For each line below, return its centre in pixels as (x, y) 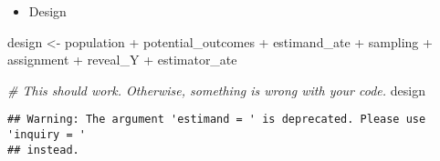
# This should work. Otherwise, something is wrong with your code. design (216, 90)
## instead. (43, 150)
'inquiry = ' (47, 135)
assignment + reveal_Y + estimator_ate (122, 60)
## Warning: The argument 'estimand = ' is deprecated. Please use (217, 120)
